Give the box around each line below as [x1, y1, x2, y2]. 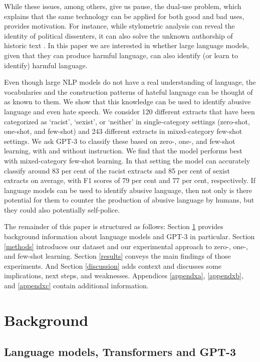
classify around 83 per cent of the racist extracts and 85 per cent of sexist [4, 165, 230, 175]
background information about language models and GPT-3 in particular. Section [4, 231, 255, 242]
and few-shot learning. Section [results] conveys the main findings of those [4, 251, 231, 261]
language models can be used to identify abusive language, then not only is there [4, 185, 252, 195]
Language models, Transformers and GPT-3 [4, 344, 236, 359]
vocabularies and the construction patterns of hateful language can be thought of [4, 86, 253, 97]
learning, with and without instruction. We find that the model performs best [4, 145, 242, 156]
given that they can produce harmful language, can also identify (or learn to [4, 50, 238, 60]
